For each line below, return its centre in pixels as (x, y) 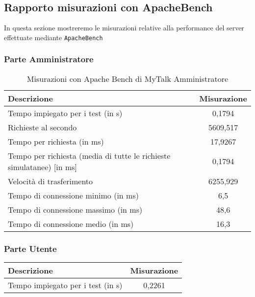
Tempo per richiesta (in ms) (56, 141)
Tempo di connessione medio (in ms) (71, 223)
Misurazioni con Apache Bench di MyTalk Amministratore (127, 78)
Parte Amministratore (49, 59)
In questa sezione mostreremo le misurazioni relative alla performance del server (124, 28)
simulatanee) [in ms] (43, 167)
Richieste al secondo (42, 127)
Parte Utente (30, 248)
